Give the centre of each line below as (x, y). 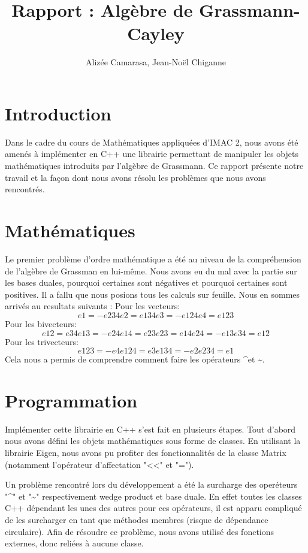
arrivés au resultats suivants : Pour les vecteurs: (93, 306)
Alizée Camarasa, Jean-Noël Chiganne (155, 62)
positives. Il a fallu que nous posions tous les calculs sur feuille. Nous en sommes (153, 294)
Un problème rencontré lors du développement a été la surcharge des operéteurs (151, 484)
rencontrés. (25, 189)
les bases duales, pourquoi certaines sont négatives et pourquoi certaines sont (146, 282)
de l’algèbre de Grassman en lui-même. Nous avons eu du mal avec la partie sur (151, 271)
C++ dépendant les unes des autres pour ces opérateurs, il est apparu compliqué (153, 508)
